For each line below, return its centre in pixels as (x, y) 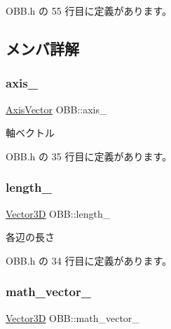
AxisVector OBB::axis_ (56, 109)
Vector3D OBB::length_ (58, 213)
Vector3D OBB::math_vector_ (73, 317)
